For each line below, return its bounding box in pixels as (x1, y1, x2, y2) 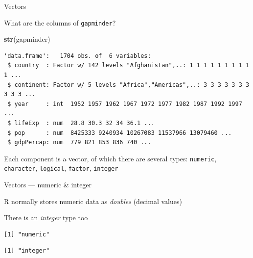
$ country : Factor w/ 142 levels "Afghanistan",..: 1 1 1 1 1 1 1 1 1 (7, 62, 250, 69)
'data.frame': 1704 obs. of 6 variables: (4, 52, 151, 59)
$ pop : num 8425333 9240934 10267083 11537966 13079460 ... (7, 129, 232, 136)
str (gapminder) (4, 34, 50, 44)
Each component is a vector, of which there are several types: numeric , (4, 153, 217, 163)
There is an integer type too (4, 212, 88, 223)
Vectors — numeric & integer (4, 180, 92, 190)
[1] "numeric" (4, 231, 50, 238)
